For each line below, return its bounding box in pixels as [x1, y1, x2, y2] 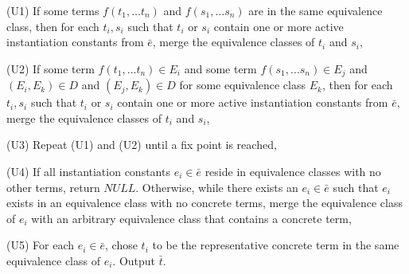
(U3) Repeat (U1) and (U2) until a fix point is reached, [6, 136, 277, 153]
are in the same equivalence [248, 2, 383, 18]
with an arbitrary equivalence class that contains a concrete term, [31, 209, 352, 226]
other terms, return [6, 178, 100, 195]
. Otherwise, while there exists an [135, 178, 298, 195]
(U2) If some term [6, 60, 95, 76]
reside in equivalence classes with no [204, 163, 381, 180]
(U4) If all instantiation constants [6, 163, 170, 180]
